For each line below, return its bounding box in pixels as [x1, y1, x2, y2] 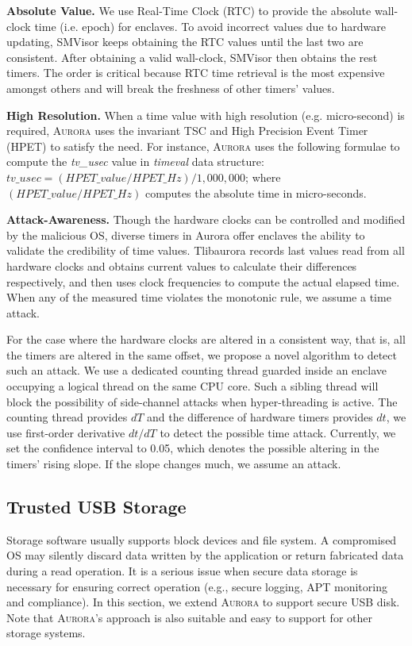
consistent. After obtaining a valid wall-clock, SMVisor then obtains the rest [6, 48, 378, 65]
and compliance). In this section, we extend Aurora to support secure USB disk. [6, 594, 400, 610]
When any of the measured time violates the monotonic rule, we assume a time [6, 289, 391, 306]
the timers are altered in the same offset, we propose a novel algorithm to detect [6, 346, 397, 363]
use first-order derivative [6, 424, 125, 440]
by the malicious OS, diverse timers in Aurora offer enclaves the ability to [6, 226, 365, 243]
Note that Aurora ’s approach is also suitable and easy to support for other [6, 609, 372, 625]
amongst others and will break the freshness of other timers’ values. [6, 79, 335, 96]
